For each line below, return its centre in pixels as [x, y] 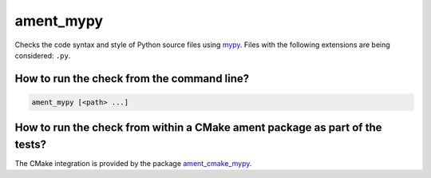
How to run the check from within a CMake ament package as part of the [198, 128]
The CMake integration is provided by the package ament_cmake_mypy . [133, 164]
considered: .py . [43, 55]
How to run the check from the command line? [132, 79]
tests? [31, 144]
